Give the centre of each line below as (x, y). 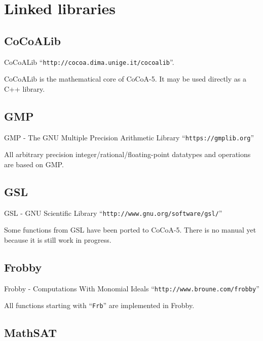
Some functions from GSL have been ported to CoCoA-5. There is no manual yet (130, 230)
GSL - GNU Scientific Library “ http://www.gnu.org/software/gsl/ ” (113, 213)
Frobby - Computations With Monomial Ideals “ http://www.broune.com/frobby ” (132, 288)
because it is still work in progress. (58, 239)
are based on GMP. (34, 164)
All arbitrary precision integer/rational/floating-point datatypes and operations (127, 154)
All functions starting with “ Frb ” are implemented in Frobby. (99, 305)
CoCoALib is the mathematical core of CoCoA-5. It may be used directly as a (125, 79)
